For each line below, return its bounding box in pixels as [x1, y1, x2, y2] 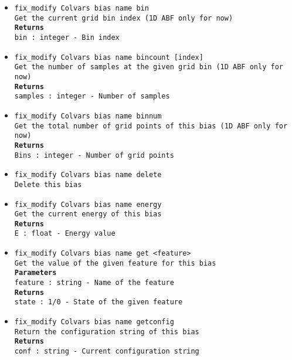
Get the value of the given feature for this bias [14, 259, 216, 267]
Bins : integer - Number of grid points [14, 151, 174, 159]
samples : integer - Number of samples [14, 92, 170, 101]
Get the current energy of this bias [14, 210, 162, 219]
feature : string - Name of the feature [14, 279, 174, 287]
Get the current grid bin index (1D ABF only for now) [14, 13, 233, 22]
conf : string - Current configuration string [14, 347, 199, 356]
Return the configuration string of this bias [14, 327, 199, 336]
